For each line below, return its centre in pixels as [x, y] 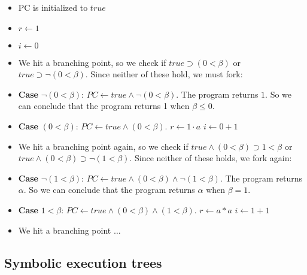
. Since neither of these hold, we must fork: [164, 74]
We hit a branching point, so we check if [92, 62]
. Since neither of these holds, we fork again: [211, 158]
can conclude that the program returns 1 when [104, 106]
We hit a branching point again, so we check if [103, 146]
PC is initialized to [53, 7]
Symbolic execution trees [83, 262]
